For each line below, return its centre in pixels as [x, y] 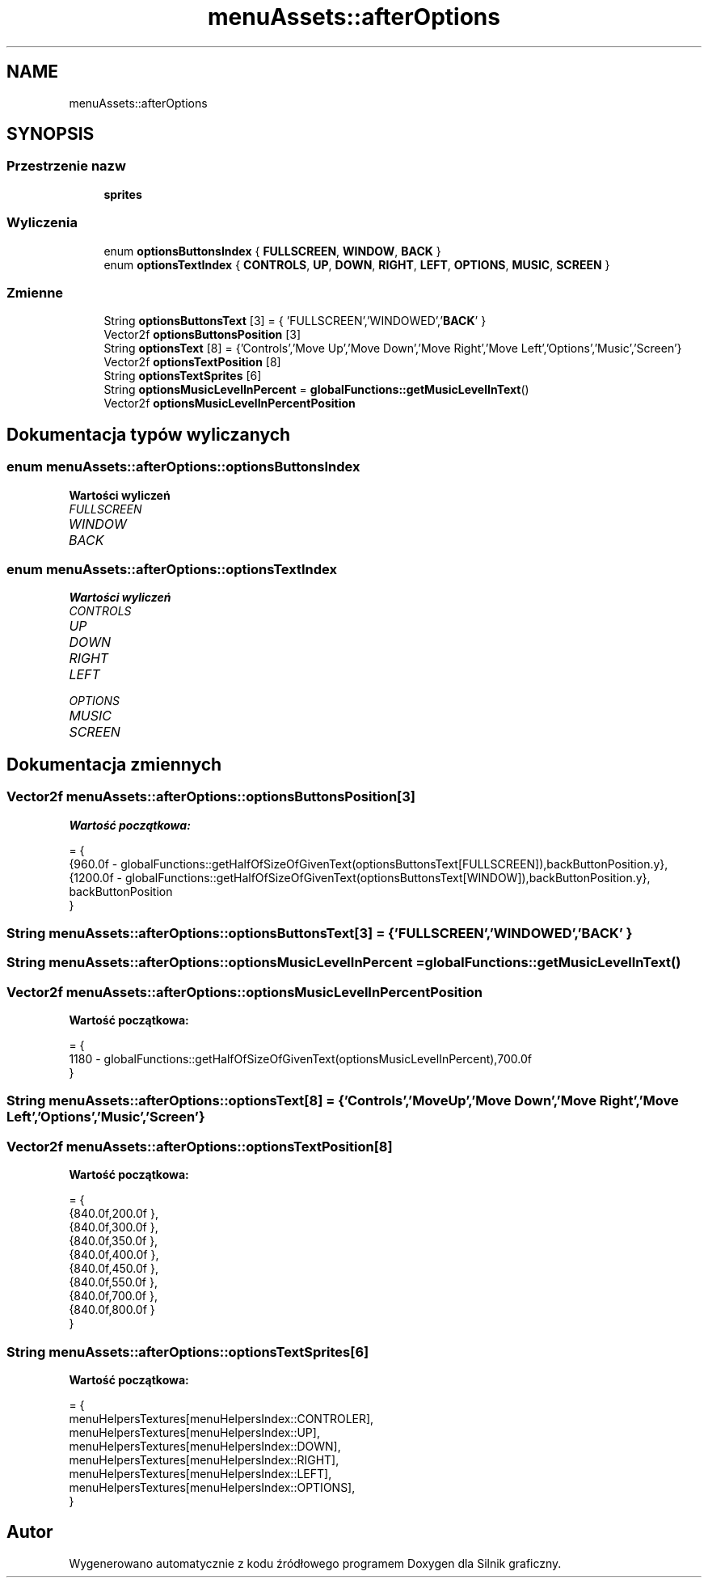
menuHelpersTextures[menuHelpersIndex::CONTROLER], [221, 1418]
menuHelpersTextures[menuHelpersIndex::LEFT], [200, 1473]
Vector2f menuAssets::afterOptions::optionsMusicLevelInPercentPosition [244, 992]
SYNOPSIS [51, 134]
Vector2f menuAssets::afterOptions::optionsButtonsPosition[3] [211, 797]
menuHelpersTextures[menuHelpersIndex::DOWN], [205, 1446]
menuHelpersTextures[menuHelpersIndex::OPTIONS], [212, 1487]
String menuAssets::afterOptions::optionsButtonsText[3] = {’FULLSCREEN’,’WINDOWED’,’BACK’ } [320, 933]
